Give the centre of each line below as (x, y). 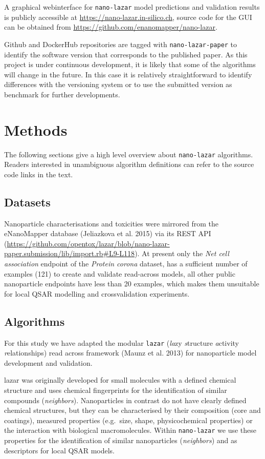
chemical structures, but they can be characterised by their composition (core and (132, 410)
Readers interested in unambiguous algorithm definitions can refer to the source (129, 164)
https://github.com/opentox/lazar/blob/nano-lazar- (88, 243)
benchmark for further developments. (62, 94)
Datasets (27, 202)
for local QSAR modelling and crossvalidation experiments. (97, 293)
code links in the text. (39, 174)
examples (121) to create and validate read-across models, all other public (120, 273)
